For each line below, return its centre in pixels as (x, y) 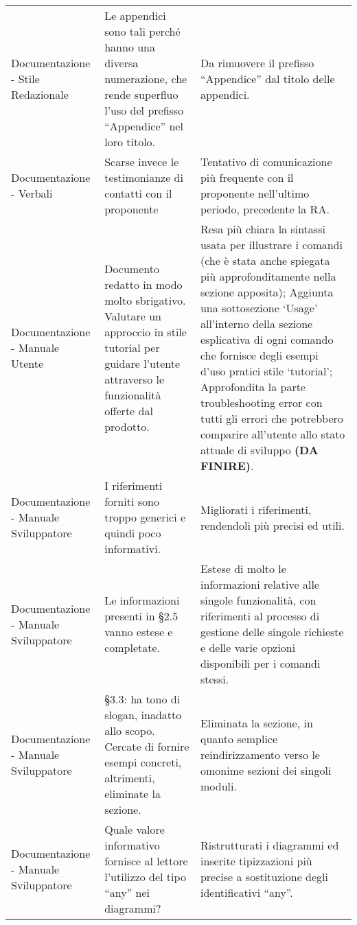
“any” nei (127, 892)
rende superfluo (141, 94)
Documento (132, 268)
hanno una (130, 47)
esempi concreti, (143, 762)
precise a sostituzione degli (264, 877)
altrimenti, (130, 778)
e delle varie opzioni (248, 647)
